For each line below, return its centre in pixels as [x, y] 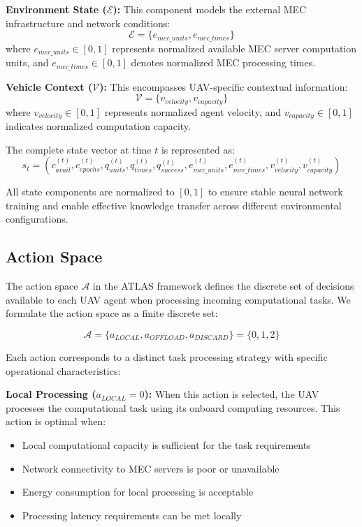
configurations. [37, 219]
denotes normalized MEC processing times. [223, 62]
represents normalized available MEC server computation [234, 48]
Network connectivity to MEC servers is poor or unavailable [151, 468]
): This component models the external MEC [210, 9]
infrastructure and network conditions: [88, 23]
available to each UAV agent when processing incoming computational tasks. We [178, 299]
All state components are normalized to [90, 192]
